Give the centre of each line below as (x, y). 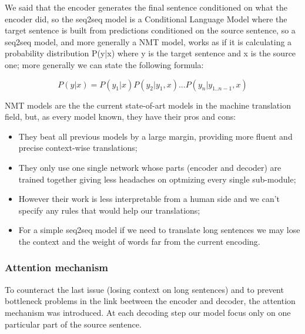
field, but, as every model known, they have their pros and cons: (120, 117)
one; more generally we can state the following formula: (104, 64)
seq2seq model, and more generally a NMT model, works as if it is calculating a (148, 41)
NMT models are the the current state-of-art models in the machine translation (148, 105)
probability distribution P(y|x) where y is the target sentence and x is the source (150, 53)
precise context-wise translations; (78, 148)
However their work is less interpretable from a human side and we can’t (149, 199)
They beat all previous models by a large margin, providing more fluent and (155, 136)
